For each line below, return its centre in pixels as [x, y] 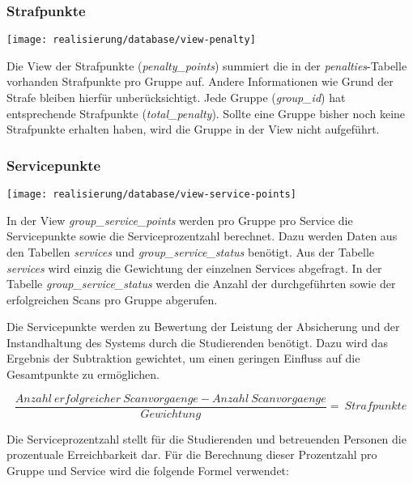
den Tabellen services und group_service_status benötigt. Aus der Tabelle [191, 251]
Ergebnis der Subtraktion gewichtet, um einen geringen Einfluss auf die [183, 358]
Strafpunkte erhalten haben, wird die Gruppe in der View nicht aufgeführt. [193, 129]
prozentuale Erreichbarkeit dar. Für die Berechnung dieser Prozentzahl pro [192, 454]
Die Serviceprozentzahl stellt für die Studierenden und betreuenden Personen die [206, 438]
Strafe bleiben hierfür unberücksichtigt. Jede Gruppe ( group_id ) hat [176, 98]
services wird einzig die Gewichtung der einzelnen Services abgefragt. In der [194, 267]
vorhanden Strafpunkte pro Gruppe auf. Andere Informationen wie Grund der [200, 81]
